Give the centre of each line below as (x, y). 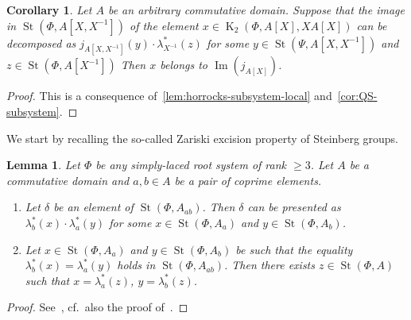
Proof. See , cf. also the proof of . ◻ (97, 307)
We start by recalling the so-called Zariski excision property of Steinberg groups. (203, 138)
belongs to (184, 65)
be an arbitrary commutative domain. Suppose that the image (256, 10)
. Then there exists (269, 265)
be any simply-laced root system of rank (191, 165)
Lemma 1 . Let (43, 165)
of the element (164, 25)
